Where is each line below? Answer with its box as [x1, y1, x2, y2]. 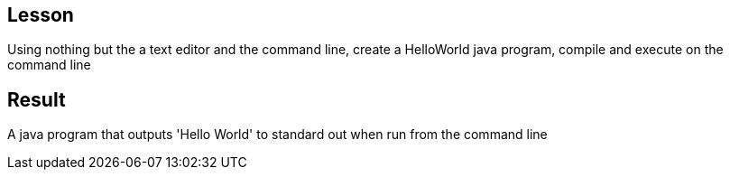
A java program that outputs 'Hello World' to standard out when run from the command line [7, 126, 548, 143]
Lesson [7, 4, 74, 26]
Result [7, 88, 66, 111]
